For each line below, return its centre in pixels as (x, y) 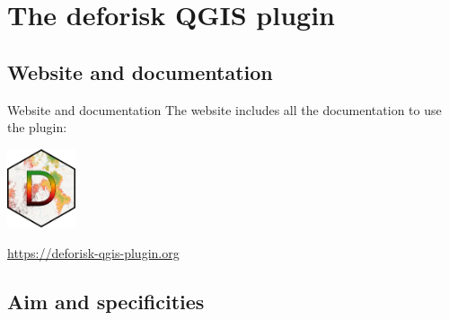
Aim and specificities (106, 301)
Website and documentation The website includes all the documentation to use (224, 109)
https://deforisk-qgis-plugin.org (93, 252)
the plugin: (37, 127)
